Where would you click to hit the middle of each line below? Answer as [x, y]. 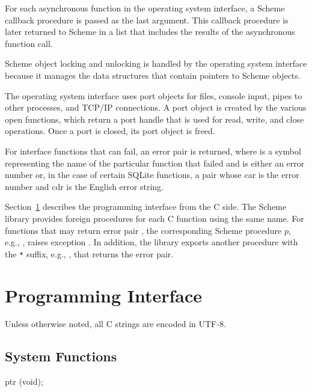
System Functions [61, 356]
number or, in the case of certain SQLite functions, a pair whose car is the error [152, 175]
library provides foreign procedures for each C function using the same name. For [154, 218]
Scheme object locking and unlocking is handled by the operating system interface [156, 63]
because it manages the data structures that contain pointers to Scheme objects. [153, 75]
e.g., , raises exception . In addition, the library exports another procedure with [151, 242]
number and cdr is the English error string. [84, 186]
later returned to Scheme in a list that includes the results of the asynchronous [150, 32]
